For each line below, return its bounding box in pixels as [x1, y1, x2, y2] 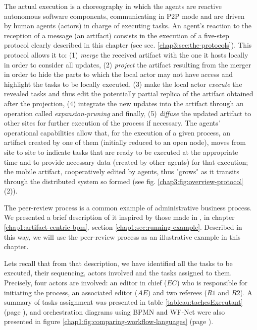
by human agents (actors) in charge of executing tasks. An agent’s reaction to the [4, 20, 252, 31]
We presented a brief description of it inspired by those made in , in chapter [4, 212, 235, 222]
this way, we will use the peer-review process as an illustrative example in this [4, 231, 241, 242]
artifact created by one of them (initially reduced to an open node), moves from [4, 137, 246, 147]
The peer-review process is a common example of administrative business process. [4, 202, 252, 212]
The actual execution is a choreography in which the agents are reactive [4, 1, 222, 11]
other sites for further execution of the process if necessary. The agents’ [4, 118, 220, 128]
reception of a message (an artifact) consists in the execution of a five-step [4, 30, 229, 40]
